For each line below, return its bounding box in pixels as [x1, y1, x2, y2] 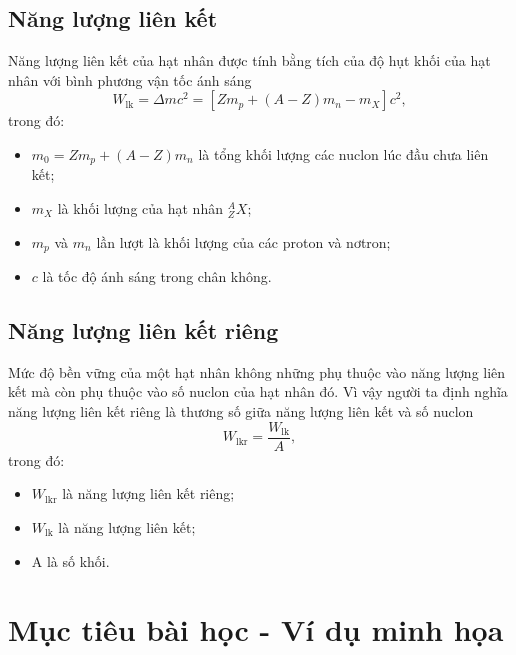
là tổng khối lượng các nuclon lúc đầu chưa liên [198, 143, 489, 164]
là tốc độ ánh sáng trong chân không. [42, 266, 272, 287]
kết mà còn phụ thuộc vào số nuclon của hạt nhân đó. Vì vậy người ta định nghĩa [8, 381, 508, 402]
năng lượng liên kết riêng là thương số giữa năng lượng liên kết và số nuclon [8, 401, 474, 422]
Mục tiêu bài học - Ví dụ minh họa [8, 609, 504, 650]
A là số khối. [31, 550, 110, 571]
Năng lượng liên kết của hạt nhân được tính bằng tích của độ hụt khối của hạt [8, 50, 491, 71]
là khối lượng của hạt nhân [57, 198, 223, 219]
